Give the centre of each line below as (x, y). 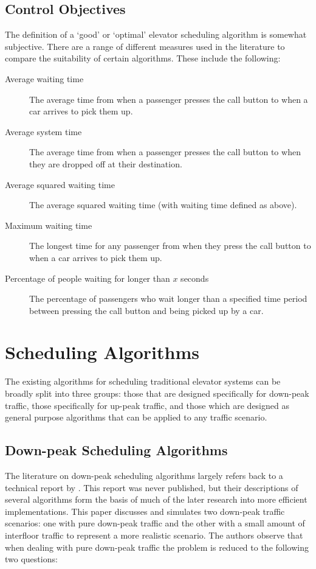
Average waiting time (44, 78)
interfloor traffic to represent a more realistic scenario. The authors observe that (154, 535)
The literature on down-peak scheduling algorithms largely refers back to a (144, 475)
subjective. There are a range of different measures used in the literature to (145, 46)
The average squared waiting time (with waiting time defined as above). (163, 205)
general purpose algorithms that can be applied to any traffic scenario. (136, 417)
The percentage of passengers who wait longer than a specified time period (168, 298)
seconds (195, 278)
